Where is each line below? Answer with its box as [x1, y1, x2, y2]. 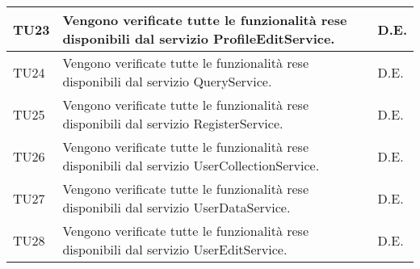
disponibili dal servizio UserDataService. [62, 198, 291, 216]
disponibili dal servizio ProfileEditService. [62, 29, 335, 48]
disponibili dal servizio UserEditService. [62, 240, 288, 258]
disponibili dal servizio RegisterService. [62, 114, 283, 132]
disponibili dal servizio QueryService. [62, 72, 272, 90]
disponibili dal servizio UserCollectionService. [62, 156, 320, 174]
